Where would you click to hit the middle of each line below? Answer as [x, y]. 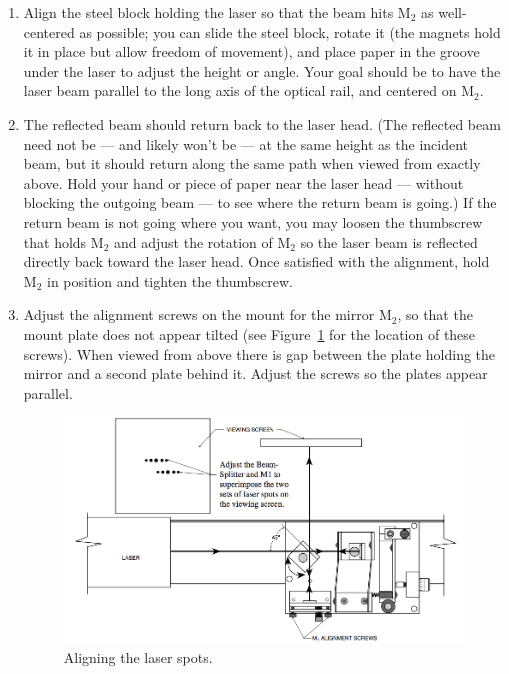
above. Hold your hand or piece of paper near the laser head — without [243, 182]
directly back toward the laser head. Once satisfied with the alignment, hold [256, 261]
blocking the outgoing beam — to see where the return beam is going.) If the [260, 202]
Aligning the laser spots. [138, 656]
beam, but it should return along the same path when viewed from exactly [252, 163]
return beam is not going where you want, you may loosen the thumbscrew [253, 221]
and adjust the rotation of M [202, 241]
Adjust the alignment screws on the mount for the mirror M [207, 314]
